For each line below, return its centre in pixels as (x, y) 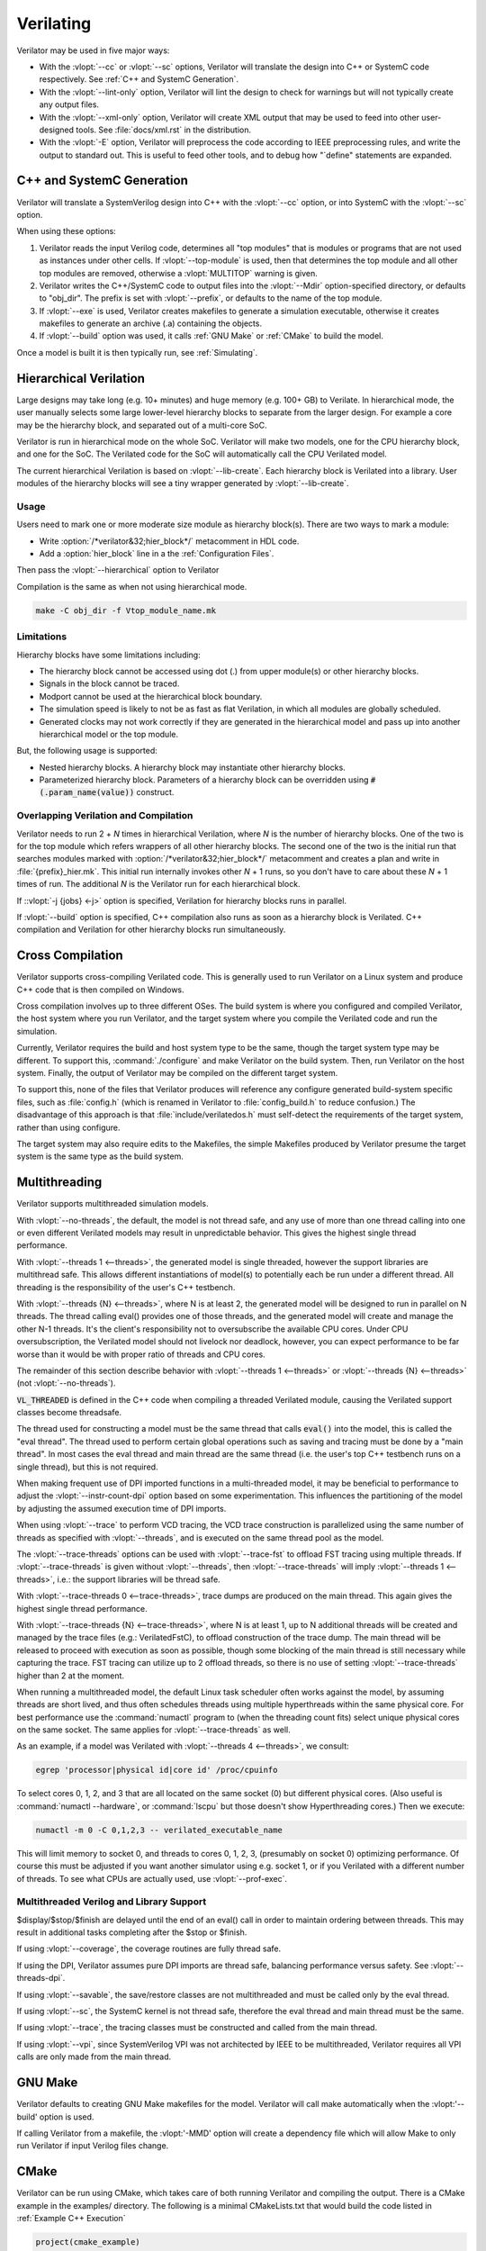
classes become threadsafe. (69, 1413)
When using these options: (66, 231)
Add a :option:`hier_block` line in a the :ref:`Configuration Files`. (157, 554)
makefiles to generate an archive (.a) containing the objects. (151, 323)
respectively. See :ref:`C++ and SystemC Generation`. (139, 79)
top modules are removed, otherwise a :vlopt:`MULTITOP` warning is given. (179, 273)
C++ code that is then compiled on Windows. (100, 990)
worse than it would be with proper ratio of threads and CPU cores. (141, 1354)
